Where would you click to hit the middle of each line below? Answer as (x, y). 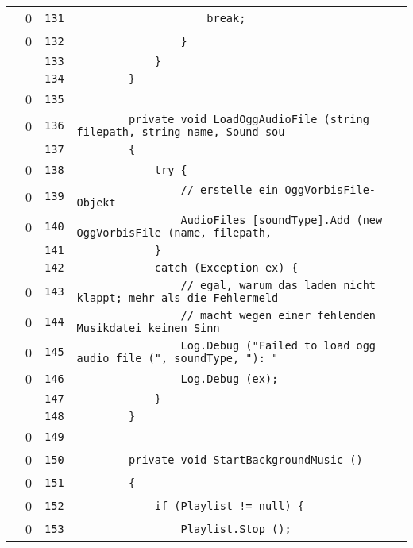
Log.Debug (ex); (230, 378)
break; (226, 18)
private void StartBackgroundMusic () (246, 459)
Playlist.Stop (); (236, 529)
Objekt (96, 203)
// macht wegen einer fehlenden (278, 315)
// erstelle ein (230, 190)
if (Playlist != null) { (230, 506)
